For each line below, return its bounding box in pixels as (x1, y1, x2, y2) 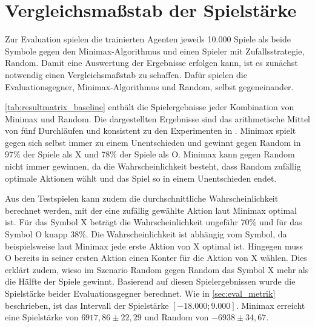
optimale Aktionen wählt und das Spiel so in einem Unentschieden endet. (5, 171, 277, 184)
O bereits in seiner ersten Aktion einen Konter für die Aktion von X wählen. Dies (5, 251, 307, 264)
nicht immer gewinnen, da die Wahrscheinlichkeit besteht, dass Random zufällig (5, 160, 301, 173)
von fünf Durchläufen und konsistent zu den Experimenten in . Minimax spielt (5, 124, 296, 137)
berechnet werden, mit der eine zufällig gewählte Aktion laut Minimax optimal (5, 203, 297, 216)
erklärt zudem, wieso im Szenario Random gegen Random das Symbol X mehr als (5, 263, 309, 276)
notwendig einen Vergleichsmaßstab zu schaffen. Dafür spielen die (5, 68, 247, 81)
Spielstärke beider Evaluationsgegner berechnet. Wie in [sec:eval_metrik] (5, 287, 276, 299)
